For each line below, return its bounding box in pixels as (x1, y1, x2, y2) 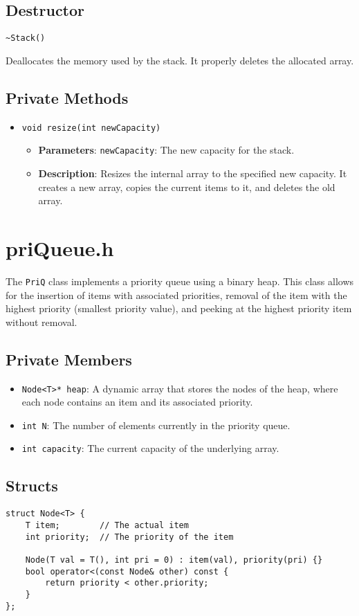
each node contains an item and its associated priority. (21, 395, 253, 409)
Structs (6, 475, 58, 496)
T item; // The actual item (25, 520, 189, 530)
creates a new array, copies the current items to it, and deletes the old (38, 179, 335, 194)
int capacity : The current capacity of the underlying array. (21, 441, 279, 455)
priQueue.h (6, 233, 114, 262)
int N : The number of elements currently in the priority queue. (21, 417, 291, 432)
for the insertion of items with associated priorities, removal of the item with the (6, 287, 347, 302)
